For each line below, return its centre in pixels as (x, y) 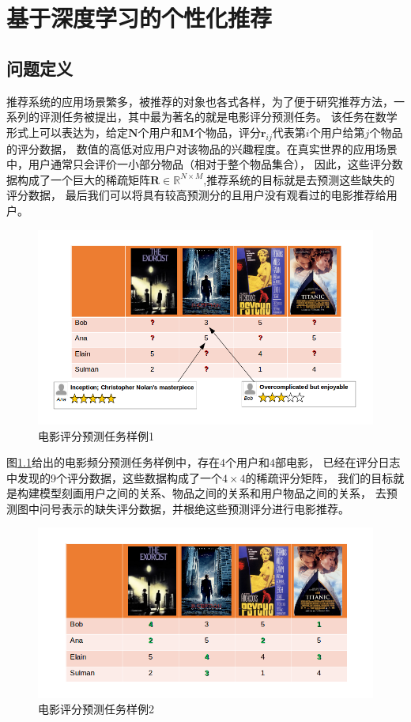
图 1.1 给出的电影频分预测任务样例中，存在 (113, 462)
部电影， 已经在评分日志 (337, 462)
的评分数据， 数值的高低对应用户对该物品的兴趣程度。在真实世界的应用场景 (202, 148)
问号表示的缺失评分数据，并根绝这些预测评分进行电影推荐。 (194, 508)
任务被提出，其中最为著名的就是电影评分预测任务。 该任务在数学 (229, 117)
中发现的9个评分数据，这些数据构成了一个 (114, 477)
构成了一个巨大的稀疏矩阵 (83, 179)
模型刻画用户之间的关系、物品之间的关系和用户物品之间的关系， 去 (213, 493)
